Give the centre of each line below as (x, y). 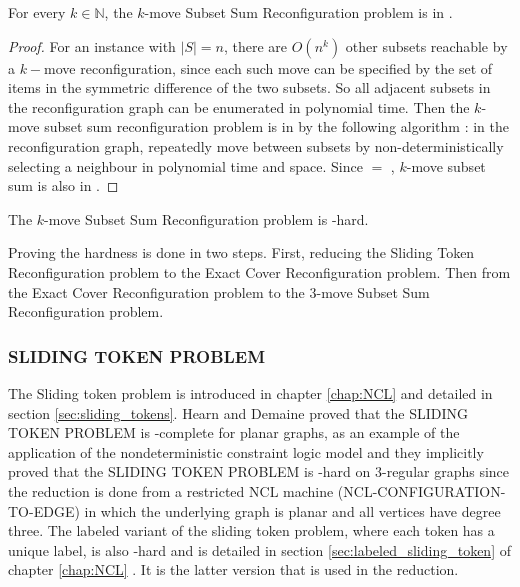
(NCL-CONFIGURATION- (421, 490)
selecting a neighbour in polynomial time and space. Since (185, 165)
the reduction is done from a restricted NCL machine (171, 490)
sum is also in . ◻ (63, 185)
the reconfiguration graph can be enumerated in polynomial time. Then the (239, 106)
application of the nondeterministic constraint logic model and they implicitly (246, 451)
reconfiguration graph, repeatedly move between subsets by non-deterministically (256, 145)
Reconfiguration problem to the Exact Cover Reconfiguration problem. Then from (259, 271)
